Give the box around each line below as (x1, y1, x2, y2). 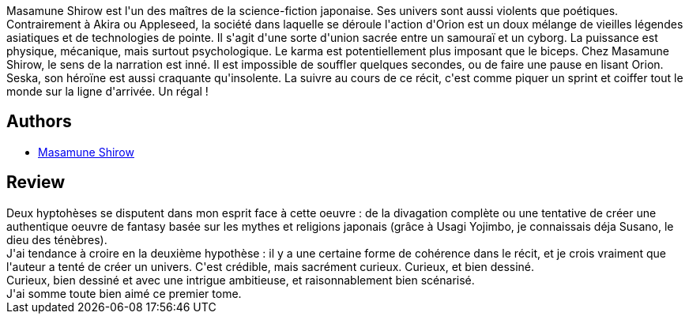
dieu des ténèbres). (6, 232, 107, 247)
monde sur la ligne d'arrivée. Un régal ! (6, 85, 209, 98)
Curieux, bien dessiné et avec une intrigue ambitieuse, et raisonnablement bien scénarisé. (6, 273, 475, 287)
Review (6, 172, 66, 193)
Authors (6, 111, 72, 132)
